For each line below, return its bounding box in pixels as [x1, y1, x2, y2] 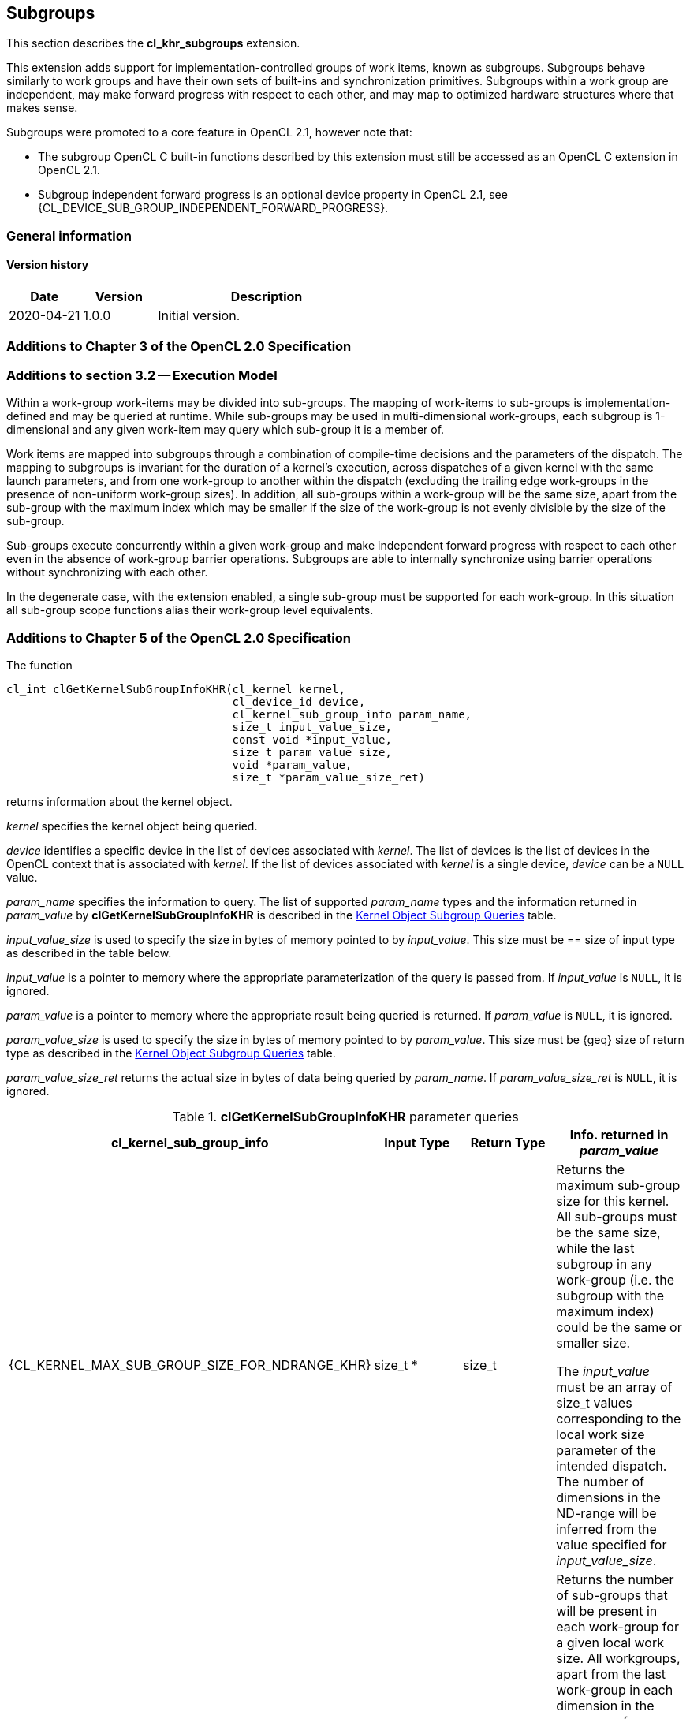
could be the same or [556, 1318, 682, 1335]
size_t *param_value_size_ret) [232, 770, 426, 784]
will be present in [556, 1602, 658, 1619]
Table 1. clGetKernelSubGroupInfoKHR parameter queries [172, 1108, 519, 1124]
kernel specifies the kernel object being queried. [6, 818, 258, 833]
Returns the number [556, 1571, 674, 1587]
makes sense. [6, 101, 78, 115]
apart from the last [556, 1665, 666, 1682]
